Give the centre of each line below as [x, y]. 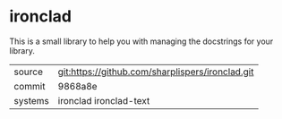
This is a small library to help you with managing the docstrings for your [141, 41]
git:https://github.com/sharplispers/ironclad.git [156, 72]
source [28, 72]
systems [31, 100]
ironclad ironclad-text [104, 100]
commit [30, 86]
